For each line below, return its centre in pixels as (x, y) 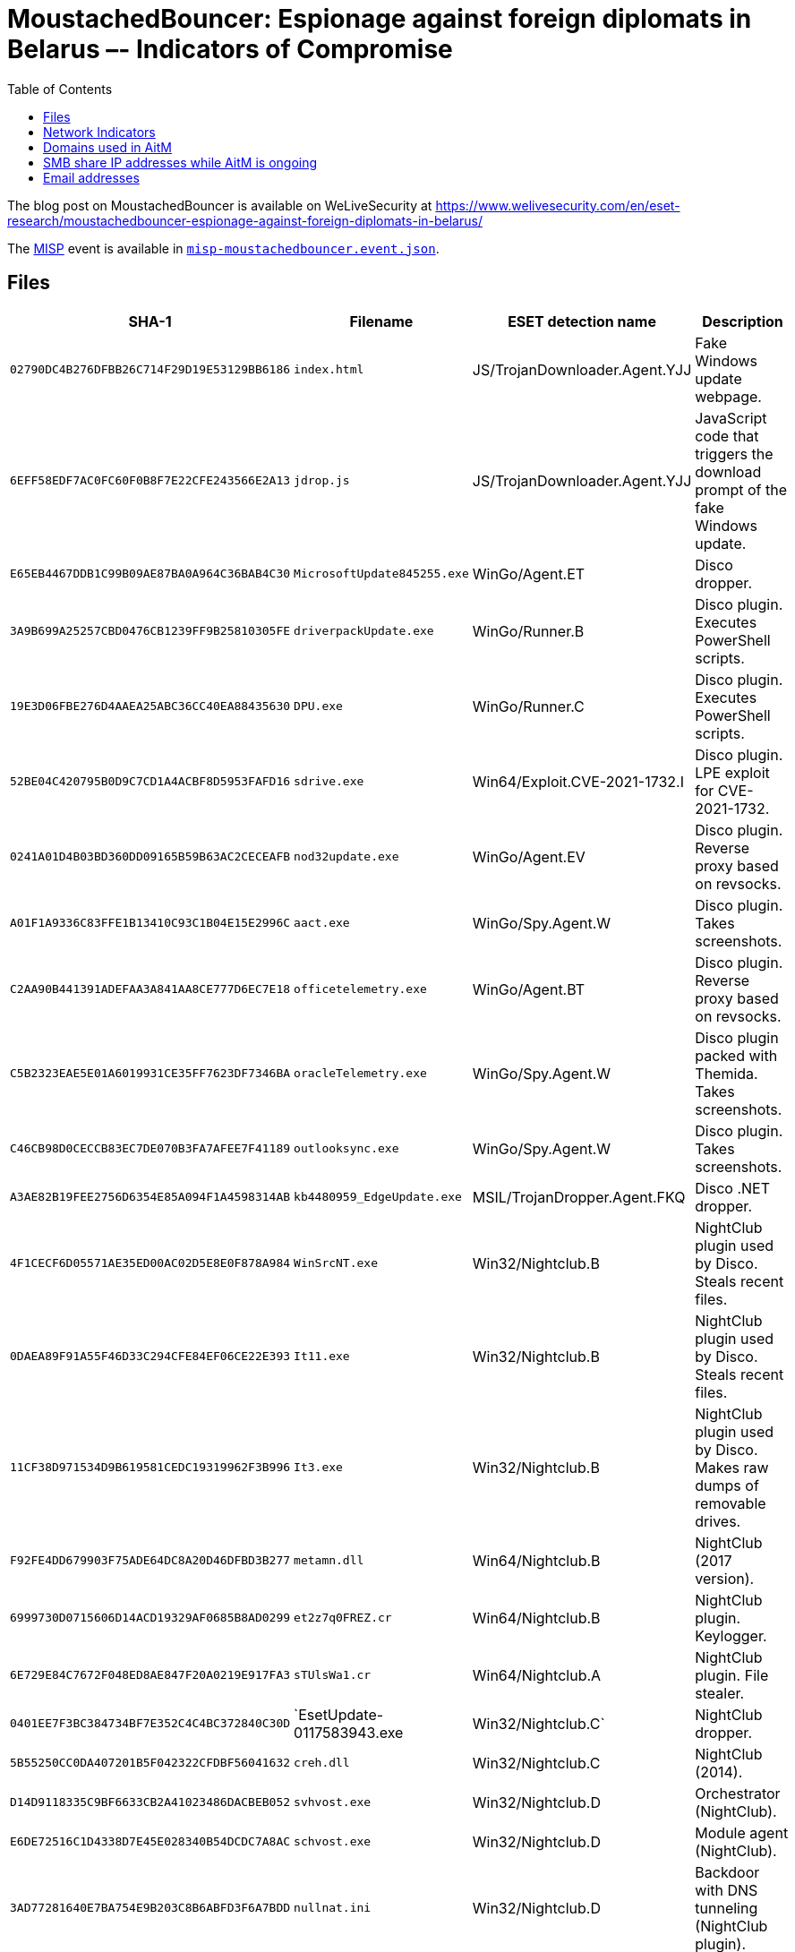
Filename (381, 321)
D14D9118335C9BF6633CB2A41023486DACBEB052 (150, 1802)
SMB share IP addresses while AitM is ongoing (180, 162)
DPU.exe (318, 706)
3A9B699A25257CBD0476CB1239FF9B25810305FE (150, 631)
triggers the (734, 454)
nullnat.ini (333, 1908)
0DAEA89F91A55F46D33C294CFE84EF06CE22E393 (150, 1357)
